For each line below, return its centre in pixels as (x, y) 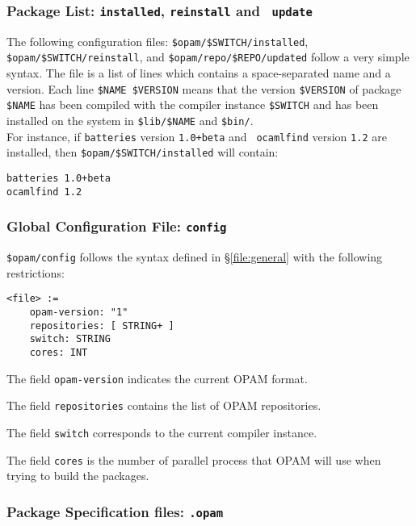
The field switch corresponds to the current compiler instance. (162, 432)
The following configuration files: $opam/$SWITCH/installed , (158, 41)
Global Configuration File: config (117, 226)
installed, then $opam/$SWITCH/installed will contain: (143, 152)
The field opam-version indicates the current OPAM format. (157, 378)
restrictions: (36, 272)
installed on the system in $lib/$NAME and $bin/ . (130, 120)
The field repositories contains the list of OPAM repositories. (164, 405)
